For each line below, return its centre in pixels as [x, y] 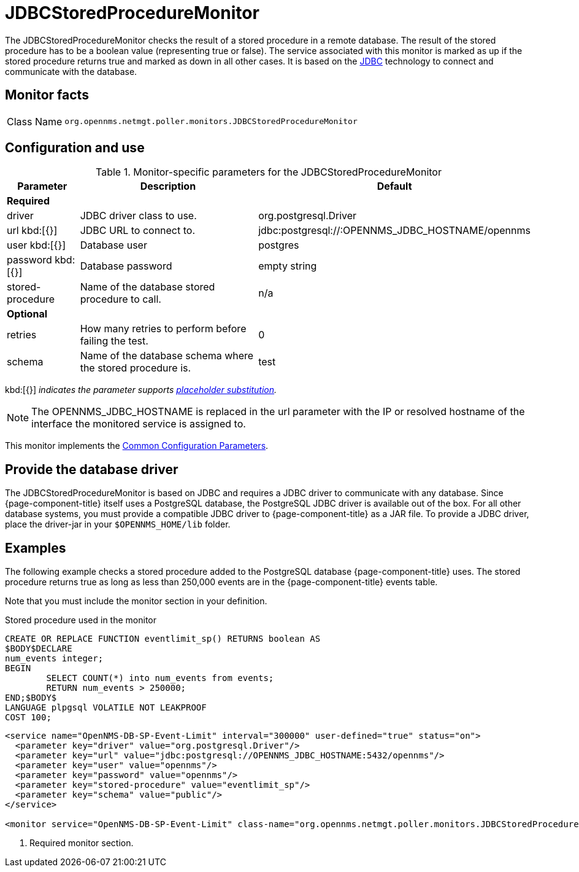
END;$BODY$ [31, 698]
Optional [27, 314]
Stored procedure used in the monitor [81, 620]
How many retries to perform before [163, 329]
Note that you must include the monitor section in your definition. [136, 601]
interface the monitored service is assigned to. [139, 424]
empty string [288, 266]
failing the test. [114, 341]
